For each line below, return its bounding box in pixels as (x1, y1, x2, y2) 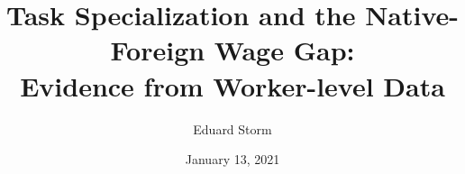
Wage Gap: (214, 32, 355, 69)
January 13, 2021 (185, 150, 280, 169)
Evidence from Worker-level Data (20, 67, 445, 104)
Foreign (110, 32, 205, 69)
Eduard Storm (193, 119, 272, 138)
